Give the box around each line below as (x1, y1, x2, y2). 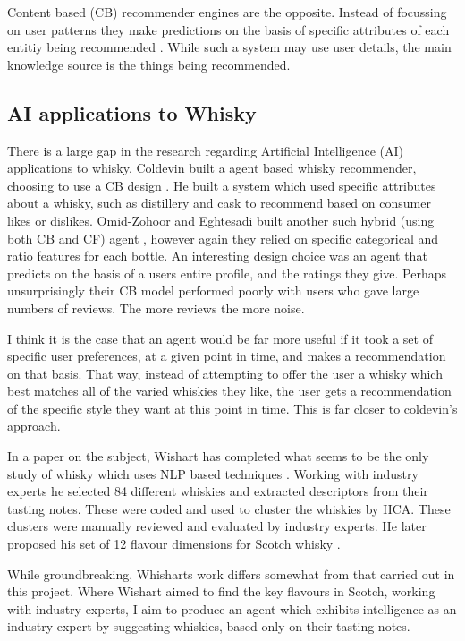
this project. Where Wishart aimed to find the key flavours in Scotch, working (7, 582, 435, 601)
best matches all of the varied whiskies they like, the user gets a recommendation (7, 381, 452, 400)
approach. (7, 416, 61, 435)
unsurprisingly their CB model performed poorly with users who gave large (7, 281, 419, 300)
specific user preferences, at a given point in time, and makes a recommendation (7, 346, 446, 365)
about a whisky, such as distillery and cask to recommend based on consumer (7, 193, 431, 212)
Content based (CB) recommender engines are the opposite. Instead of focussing (7, 3, 447, 21)
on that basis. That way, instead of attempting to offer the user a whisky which (7, 363, 443, 382)
